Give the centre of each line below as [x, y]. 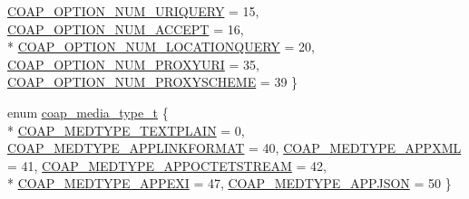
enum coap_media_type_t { [88, 112]
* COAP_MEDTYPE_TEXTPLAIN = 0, [126, 130]
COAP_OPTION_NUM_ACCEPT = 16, [126, 28]
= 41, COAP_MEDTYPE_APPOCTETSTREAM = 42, [167, 165]
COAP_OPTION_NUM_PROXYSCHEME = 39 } [153, 82]
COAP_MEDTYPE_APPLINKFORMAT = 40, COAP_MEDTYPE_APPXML [234, 148]
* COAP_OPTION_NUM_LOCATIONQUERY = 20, [161, 47]
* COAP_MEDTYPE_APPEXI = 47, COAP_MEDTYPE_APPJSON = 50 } [230, 183]
